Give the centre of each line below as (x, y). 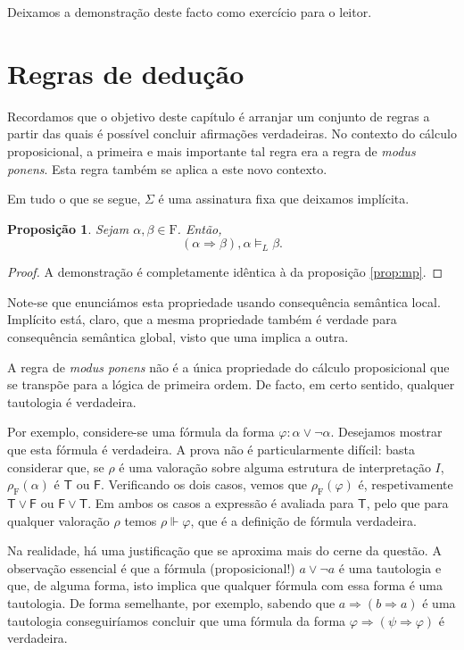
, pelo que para (407, 503)
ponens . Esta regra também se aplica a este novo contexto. (167, 168)
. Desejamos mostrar (386, 432)
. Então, (199, 228)
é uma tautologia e (390, 567)
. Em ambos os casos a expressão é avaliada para (221, 503)
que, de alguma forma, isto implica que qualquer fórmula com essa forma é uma (225, 585)
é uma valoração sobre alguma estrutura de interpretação (275, 467)
